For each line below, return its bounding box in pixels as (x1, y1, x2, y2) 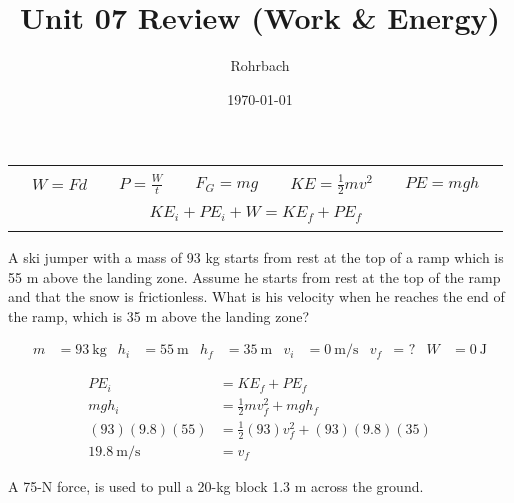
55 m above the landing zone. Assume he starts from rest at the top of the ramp (8, 266, 501, 287)
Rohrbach (230, 55, 290, 76)
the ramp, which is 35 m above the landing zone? (8, 305, 310, 326)
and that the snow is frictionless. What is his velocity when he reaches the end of (8, 286, 505, 307)
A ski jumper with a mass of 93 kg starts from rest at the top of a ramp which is (8, 247, 504, 268)
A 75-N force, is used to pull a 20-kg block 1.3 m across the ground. (8, 475, 424, 496)
